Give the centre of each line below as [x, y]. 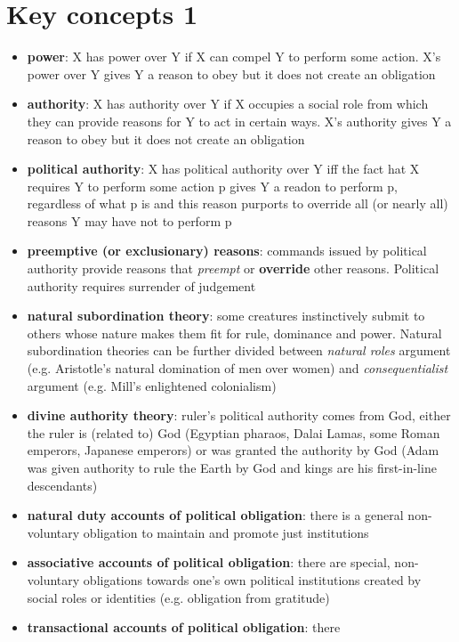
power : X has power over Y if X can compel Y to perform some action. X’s [234, 57]
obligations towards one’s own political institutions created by [252, 579]
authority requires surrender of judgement [141, 285]
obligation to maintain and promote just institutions [226, 532]
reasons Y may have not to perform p [129, 220]
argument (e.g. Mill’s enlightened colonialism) [152, 385]
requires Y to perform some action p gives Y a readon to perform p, [213, 186]
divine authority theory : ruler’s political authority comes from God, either [239, 415]
